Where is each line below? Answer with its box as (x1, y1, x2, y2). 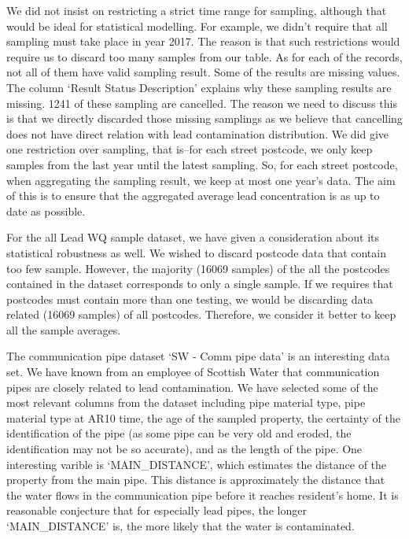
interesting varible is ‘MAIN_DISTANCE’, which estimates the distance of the (6, 456, 387, 472)
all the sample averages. (6, 321, 121, 338)
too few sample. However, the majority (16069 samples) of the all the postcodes (6, 260, 390, 276)
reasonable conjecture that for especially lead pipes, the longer (6, 502, 307, 519)
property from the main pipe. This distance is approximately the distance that (6, 471, 385, 488)
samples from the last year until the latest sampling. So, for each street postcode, (6, 156, 398, 172)
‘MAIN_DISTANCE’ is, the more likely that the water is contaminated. (6, 518, 355, 533)
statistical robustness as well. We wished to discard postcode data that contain (6, 244, 386, 260)
